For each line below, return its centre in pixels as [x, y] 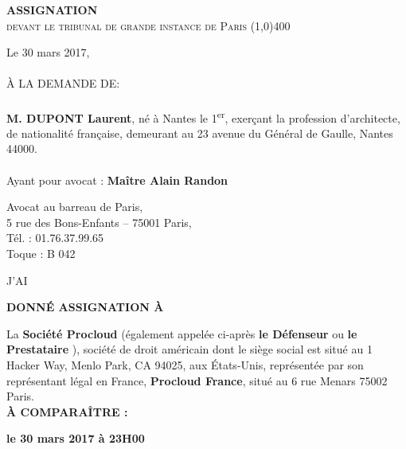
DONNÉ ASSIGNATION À [85, 307]
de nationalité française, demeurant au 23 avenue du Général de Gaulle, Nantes [200, 133]
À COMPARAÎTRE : [67, 411]
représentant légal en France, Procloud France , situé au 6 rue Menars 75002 [197, 380]
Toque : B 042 [41, 253]
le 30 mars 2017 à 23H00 [76, 438]
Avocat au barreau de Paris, [75, 207]
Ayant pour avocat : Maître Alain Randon [117, 180]
